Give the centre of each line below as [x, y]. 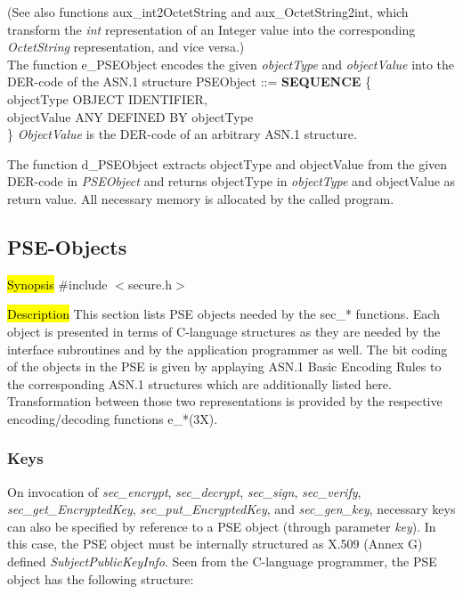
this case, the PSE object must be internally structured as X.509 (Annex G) [215, 544]
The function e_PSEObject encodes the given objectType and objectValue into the [231, 64]
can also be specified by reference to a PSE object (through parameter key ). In [222, 526]
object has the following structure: [101, 578]
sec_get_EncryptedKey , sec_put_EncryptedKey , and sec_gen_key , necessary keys [231, 509]
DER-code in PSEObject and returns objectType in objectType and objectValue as [231, 181]
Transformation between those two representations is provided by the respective [225, 401]
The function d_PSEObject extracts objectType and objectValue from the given [227, 163]
